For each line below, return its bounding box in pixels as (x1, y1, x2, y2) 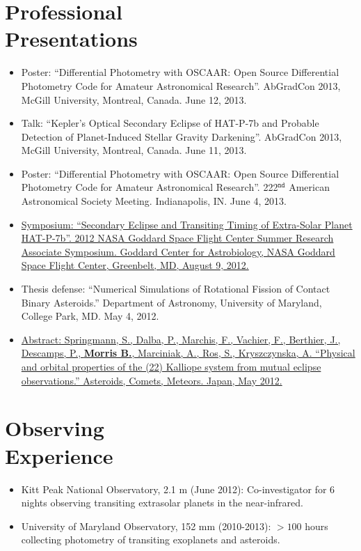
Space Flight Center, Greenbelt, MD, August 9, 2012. (21, 258, 249, 272)
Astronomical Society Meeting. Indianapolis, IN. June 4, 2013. (21, 194, 287, 208)
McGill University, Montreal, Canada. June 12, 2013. (21, 92, 247, 107)
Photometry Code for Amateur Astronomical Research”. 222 (21, 180, 278, 194)
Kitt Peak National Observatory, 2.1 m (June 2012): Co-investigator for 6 (21, 481, 335, 496)
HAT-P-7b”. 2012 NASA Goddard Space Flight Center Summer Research (21, 231, 334, 245)
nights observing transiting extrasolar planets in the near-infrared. (21, 495, 303, 510)
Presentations (5, 24, 138, 53)
